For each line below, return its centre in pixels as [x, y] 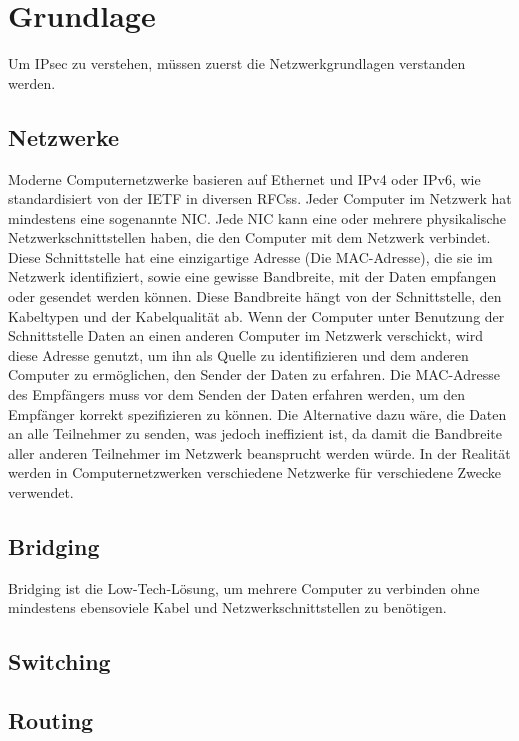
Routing [51, 720]
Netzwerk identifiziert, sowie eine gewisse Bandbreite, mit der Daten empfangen [252, 276]
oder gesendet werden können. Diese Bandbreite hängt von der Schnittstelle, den [255, 296]
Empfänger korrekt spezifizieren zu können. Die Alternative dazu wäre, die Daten [257, 413]
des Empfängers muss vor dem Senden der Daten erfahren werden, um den [237, 394]
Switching [59, 661]
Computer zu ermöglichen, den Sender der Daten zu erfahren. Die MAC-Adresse [254, 374]
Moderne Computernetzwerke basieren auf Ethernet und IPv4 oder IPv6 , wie [244, 178]
